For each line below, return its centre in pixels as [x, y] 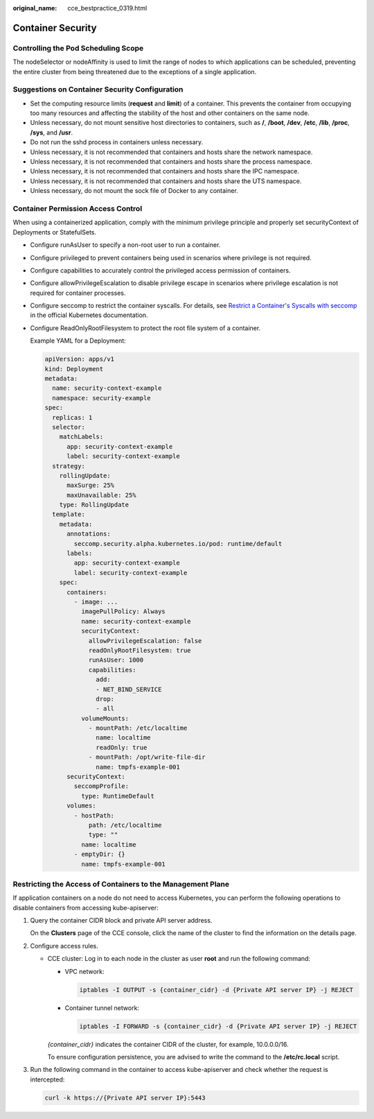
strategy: [69, 466]
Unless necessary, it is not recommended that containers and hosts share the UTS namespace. [166, 181]
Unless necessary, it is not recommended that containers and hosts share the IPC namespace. [165, 171]
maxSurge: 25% [90, 485]
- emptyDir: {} [100, 854]
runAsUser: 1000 [116, 660]
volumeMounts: [105, 718]
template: [69, 514]
